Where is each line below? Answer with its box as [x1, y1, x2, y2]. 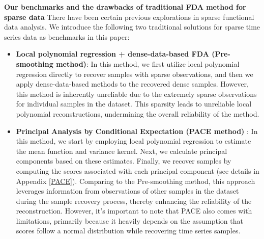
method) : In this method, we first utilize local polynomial [56, 58, 240, 69]
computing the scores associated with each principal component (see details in [16, 165, 259, 176]
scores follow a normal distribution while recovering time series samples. [16, 225, 241, 236]
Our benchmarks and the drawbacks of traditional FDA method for [4, 2, 246, 12]
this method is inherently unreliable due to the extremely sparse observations [16, 88, 257, 99]
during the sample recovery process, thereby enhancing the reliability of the [16, 195, 252, 206]
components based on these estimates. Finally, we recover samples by [16, 155, 231, 166]
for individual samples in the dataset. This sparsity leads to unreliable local [16, 98, 252, 109]
